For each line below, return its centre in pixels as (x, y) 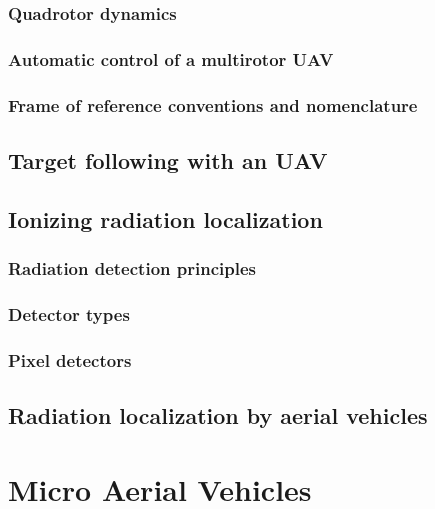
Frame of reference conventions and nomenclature (213, 104)
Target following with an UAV (168, 159)
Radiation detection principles (132, 268)
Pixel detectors (70, 359)
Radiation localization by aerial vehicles (218, 415)
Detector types (69, 313)
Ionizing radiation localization (165, 218)
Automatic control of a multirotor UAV (171, 58)
